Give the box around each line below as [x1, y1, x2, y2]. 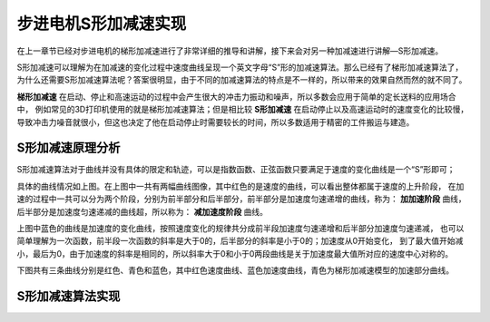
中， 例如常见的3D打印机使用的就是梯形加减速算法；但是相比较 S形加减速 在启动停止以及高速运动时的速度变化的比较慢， [16, 104, 469, 115]
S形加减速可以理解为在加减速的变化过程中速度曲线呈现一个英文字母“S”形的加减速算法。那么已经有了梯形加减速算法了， [16, 62, 464, 73]
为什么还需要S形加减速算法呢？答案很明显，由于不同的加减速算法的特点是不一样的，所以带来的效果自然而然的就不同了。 [16, 74, 467, 85]
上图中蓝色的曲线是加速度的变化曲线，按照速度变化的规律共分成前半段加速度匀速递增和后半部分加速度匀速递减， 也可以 [16, 222, 465, 233]
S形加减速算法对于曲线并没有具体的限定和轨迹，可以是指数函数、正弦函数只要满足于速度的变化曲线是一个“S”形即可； [16, 164, 456, 175]
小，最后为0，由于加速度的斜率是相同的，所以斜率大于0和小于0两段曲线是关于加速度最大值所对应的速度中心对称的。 [16, 248, 454, 259]
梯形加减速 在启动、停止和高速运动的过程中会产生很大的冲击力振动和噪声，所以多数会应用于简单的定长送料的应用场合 [16, 91, 456, 102]
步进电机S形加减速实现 [16, 14, 187, 34]
